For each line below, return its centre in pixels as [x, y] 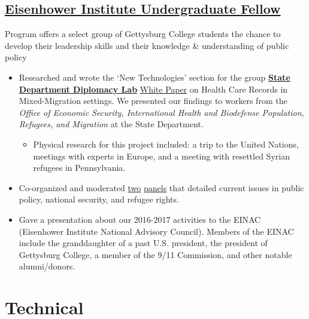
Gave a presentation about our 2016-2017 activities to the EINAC [140, 219]
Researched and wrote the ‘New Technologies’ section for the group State [154, 77]
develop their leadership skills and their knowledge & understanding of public [147, 45]
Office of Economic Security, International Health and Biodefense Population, [161, 112]
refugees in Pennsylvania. [79, 168]
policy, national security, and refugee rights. [99, 199]
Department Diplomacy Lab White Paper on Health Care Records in [153, 89]
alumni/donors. [47, 266]
